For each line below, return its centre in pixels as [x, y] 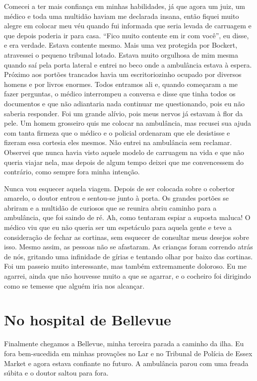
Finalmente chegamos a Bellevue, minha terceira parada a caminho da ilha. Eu [124, 343]
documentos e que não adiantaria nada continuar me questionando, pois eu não [124, 103]
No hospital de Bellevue [88, 320]
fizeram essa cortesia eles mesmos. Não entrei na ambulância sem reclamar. [118, 142]
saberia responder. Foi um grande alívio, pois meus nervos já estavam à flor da [124, 113]
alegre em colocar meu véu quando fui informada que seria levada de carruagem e [128, 26]
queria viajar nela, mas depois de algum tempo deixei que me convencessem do [124, 162]
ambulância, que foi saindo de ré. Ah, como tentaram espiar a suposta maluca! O [127, 217]
